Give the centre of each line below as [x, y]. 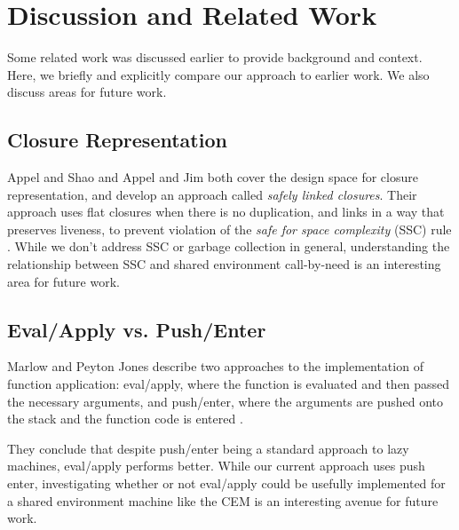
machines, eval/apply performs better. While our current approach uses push [216, 466]
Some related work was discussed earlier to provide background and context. [215, 57]
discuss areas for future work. [87, 92]
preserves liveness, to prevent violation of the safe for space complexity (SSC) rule [229, 229]
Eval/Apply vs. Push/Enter [137, 329]
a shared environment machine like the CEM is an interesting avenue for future [223, 500]
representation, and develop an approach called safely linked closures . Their [212, 194]
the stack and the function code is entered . [125, 419]
